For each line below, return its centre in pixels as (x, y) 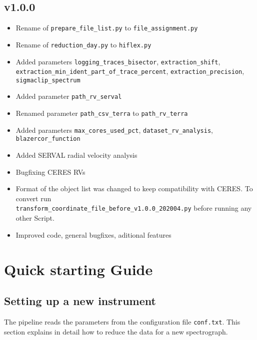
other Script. (35, 218)
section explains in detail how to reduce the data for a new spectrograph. (116, 331)
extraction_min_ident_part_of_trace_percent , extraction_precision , (130, 71)
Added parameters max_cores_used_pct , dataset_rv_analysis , (114, 130)
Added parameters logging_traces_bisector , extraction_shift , (118, 61)
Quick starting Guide (78, 269)
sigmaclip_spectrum (48, 80)
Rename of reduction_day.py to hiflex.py (83, 44)
